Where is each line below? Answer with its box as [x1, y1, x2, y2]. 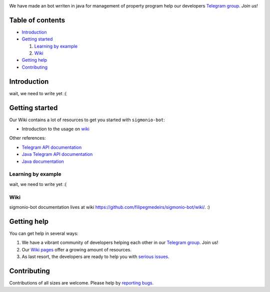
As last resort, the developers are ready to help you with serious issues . [21, 253, 169, 259]
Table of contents [9, 16, 65, 25]
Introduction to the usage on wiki [21, 126, 89, 132]
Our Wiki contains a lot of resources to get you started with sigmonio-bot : [9, 117, 165, 123]
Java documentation [21, 158, 64, 164]
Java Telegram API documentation [21, 151, 93, 157]
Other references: [9, 135, 46, 141]
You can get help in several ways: [9, 230, 78, 236]
